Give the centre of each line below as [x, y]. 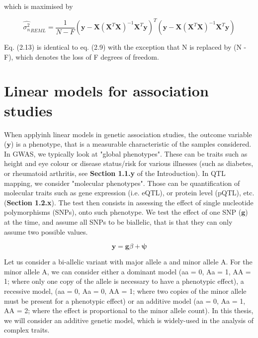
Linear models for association [106, 91]
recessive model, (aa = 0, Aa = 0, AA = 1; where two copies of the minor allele [125, 291]
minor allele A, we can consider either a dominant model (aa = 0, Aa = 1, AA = [128, 271]
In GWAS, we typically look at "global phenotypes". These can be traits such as [126, 153]
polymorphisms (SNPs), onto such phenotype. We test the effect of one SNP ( [123, 212]
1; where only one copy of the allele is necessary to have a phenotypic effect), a [124, 281]
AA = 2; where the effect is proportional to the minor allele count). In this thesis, [129, 310]
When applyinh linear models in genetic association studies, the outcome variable [128, 134]
